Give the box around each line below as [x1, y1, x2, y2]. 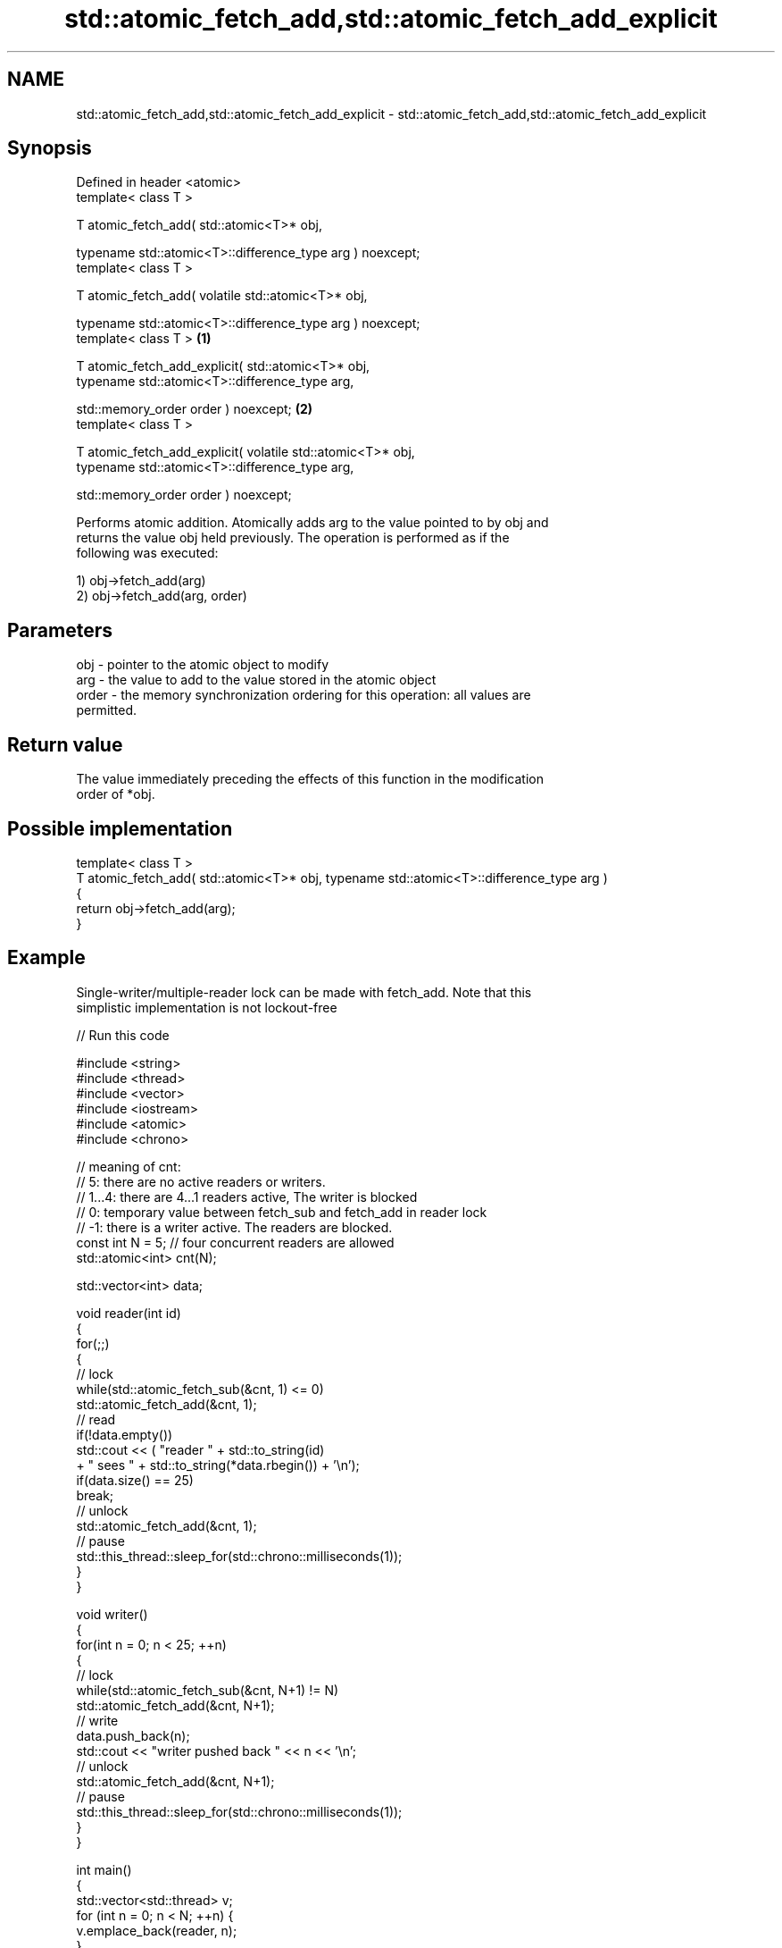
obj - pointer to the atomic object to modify [76, 657, 329, 673]
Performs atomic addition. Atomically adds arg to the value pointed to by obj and [76, 515, 549, 531]
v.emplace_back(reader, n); [76, 1922, 237, 1938]
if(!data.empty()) [76, 1426, 173, 1442]
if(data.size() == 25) [76, 1472, 194, 1488]
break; [76, 1487, 114, 1503]
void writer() [76, 1606, 148, 1622]
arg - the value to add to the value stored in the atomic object [76, 672, 437, 688]
